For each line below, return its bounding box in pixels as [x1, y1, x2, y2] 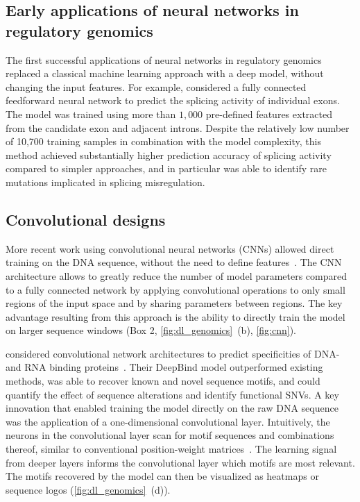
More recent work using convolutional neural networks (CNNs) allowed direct [6, 241, 334, 256]
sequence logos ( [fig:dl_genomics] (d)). [6, 482, 171, 496]
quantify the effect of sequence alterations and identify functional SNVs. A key [6, 387, 339, 401]
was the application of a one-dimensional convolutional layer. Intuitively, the [6, 414, 330, 428]
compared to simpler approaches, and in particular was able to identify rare [6, 161, 327, 176]
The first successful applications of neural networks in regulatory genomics [6, 52, 322, 67]
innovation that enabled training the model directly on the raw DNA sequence [6, 401, 338, 415]
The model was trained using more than [6, 106, 176, 121]
